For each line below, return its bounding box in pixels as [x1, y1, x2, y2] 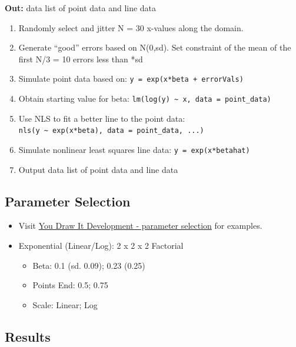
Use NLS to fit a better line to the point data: [18, 112, 185, 124]
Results [5, 327, 51, 345]
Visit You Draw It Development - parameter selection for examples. [18, 219, 262, 232]
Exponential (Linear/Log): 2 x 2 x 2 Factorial [18, 239, 184, 251]
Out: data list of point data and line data [5, 2, 157, 14]
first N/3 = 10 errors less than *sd [18, 52, 143, 65]
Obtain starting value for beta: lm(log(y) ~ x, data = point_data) [18, 92, 271, 105]
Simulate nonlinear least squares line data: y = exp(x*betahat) [18, 143, 250, 155]
